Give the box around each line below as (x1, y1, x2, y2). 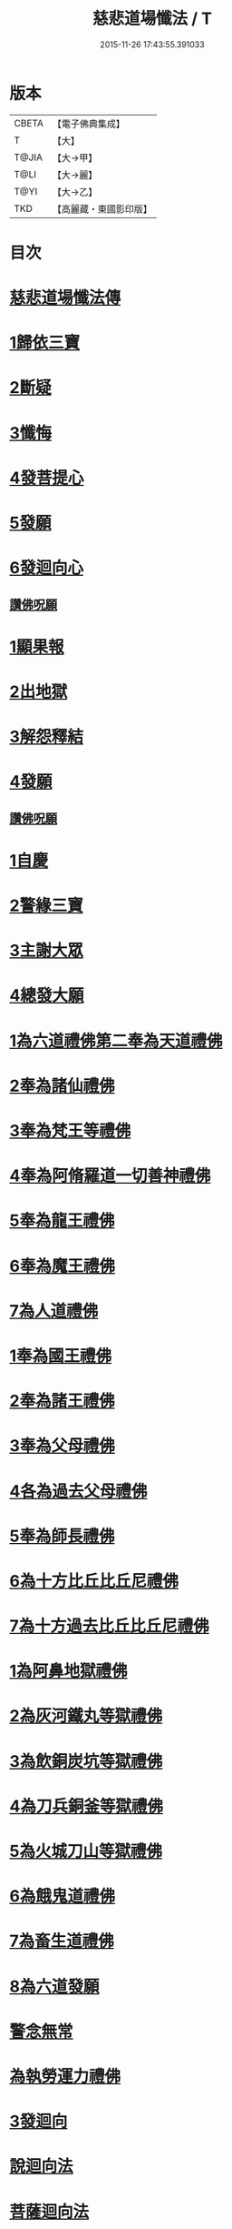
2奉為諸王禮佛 (9, 1391, 115, 1411)
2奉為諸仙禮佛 (9, 1075, 115, 1096)
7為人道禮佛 (9, 1300, 99, 1321)
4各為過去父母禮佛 (9, 1480, 148, 1501)
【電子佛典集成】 (52, 117, 125, 130)
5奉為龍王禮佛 (9, 1211, 115, 1231)
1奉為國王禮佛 (9, 1346, 112, 1366)
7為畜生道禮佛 (9, 1931, 115, 1952)
